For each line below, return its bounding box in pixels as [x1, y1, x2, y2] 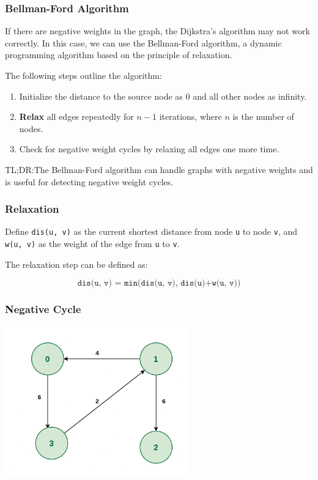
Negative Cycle [5, 301, 81, 317]
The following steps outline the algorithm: [5, 69, 162, 81]
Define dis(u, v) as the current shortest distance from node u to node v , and [5, 225, 298, 238]
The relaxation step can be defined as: [5, 257, 148, 270]
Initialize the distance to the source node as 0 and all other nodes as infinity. [19, 89, 307, 102]
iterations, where [159, 110, 222, 123]
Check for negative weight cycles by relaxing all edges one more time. [19, 142, 279, 155]
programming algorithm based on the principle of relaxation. [5, 48, 232, 61]
